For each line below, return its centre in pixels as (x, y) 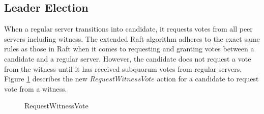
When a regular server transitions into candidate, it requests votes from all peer (128, 29)
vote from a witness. (36, 88)
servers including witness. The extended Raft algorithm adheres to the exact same (132, 38)
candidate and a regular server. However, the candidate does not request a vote (128, 58)
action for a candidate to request (208, 79)
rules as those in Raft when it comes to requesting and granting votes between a (129, 49)
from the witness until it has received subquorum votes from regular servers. (123, 68)
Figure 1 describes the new (46, 79)
